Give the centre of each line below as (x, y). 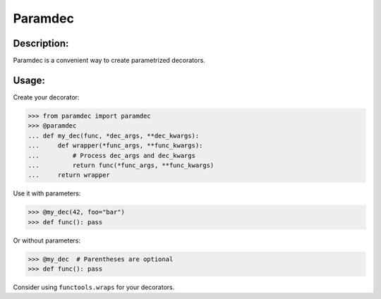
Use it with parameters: (47, 193)
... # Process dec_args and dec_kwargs (111, 155)
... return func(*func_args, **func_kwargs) (121, 165)
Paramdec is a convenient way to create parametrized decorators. (109, 61)
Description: (41, 43)
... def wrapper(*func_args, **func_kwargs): (115, 146)
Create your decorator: (46, 97)
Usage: (29, 80)
